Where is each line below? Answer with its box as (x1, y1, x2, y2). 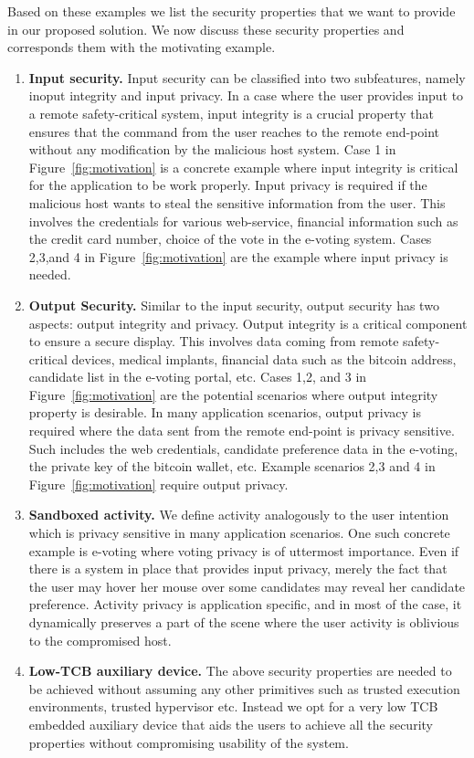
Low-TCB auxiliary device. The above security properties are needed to (28, 661, 452, 680)
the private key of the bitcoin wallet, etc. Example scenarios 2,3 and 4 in (28, 457, 436, 476)
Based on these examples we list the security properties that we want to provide (7, 2, 456, 20)
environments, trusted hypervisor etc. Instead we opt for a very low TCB (28, 697, 438, 716)
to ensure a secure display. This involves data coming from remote (28, 332, 399, 351)
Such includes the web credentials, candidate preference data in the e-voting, (28, 438, 458, 458)
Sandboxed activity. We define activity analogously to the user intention (28, 505, 449, 524)
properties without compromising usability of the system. (28, 732, 349, 752)
